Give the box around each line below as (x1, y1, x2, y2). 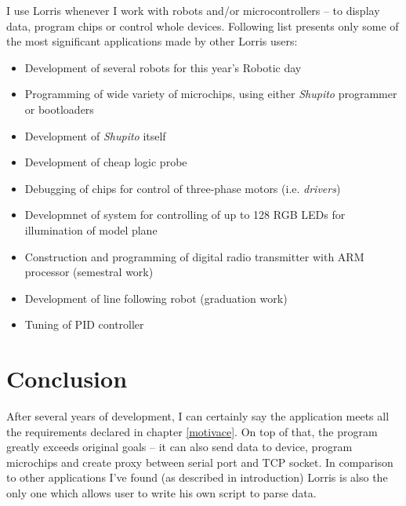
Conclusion (6, 362, 128, 395)
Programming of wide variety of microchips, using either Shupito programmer (24, 86, 397, 102)
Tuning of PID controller (24, 316, 144, 333)
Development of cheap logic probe (24, 154, 187, 170)
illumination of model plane (24, 221, 158, 238)
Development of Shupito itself (24, 127, 166, 144)
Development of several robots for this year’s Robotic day (24, 59, 302, 75)
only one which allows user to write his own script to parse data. (6, 485, 317, 501)
